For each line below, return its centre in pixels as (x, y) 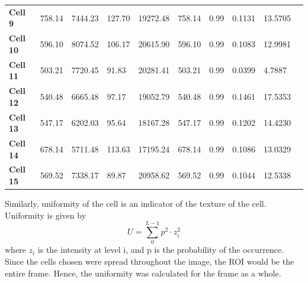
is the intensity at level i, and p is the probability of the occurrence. (161, 250)
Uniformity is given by (46, 215)
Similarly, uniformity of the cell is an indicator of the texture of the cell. (136, 204)
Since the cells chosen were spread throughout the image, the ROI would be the (150, 261)
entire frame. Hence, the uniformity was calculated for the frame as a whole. (143, 273)
